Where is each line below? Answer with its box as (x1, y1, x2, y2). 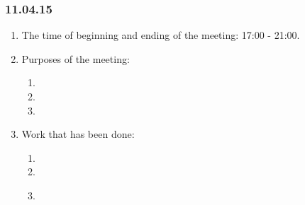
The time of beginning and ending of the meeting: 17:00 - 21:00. (21, 28, 300, 42)
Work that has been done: (21, 127, 135, 141)
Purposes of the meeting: (21, 51, 130, 66)
